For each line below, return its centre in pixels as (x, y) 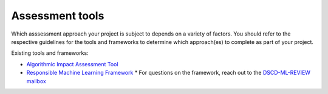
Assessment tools (58, 16)
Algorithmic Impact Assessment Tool (72, 64)
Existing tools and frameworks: (50, 53)
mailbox (36, 81)
